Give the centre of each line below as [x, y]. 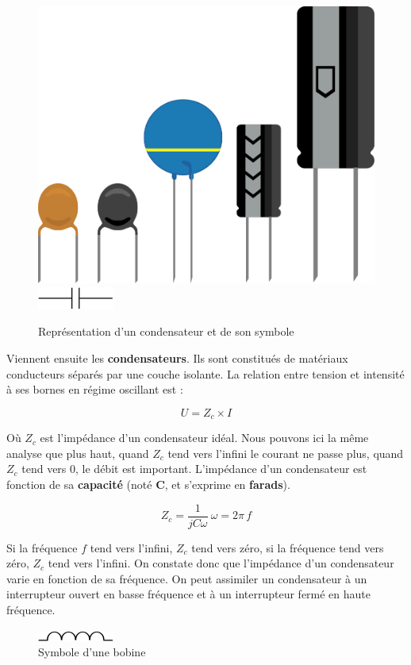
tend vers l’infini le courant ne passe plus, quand [286, 453]
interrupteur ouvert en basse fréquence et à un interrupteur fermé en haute [189, 594]
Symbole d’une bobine [92, 652]
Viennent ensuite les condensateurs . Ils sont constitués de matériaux [177, 358]
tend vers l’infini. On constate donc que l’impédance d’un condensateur [221, 563]
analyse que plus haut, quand [78, 453]
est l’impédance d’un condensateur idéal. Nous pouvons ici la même [204, 438]
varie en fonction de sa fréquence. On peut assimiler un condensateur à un [187, 578]
